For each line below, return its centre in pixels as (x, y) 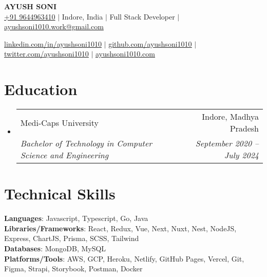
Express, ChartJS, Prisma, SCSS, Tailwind (72, 238)
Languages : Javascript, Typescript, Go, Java (76, 218)
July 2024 (241, 155)
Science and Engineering (64, 155)
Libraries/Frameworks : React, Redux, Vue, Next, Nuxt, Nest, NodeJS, (120, 228)
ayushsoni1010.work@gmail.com (54, 26)
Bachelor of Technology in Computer (86, 143)
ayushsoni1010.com (125, 54)
